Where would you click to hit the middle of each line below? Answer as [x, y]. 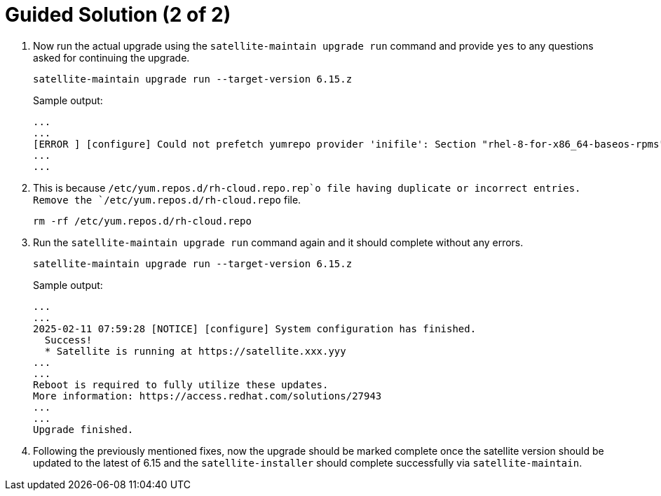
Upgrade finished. [83, 429]
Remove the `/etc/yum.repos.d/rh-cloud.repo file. [167, 199]
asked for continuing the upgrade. [111, 57]
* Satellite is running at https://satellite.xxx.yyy [195, 351]
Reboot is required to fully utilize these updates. [181, 384]
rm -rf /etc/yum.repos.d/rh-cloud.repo [142, 221]
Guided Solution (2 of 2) [118, 15]
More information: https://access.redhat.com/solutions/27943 [207, 396]
